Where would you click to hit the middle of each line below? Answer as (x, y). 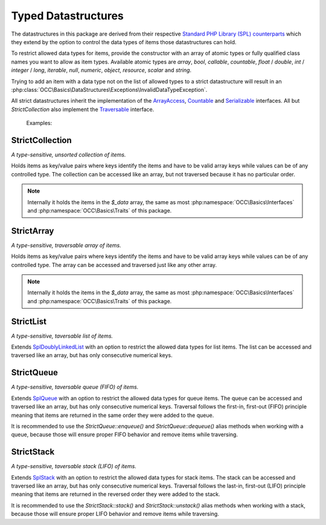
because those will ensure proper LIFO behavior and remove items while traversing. (115, 514)
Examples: (39, 123)
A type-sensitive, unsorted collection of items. (69, 155)
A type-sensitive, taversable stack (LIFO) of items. (74, 466)
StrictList (29, 321)
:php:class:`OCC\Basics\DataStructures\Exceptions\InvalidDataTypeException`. (109, 89)
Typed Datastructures (67, 16)
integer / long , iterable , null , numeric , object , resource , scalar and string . (101, 70)
